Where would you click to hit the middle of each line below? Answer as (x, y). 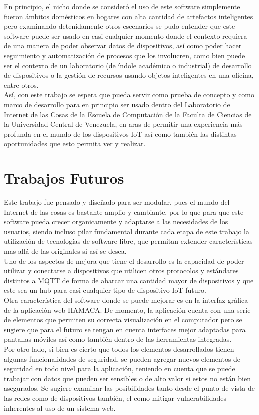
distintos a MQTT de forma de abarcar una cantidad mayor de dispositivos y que (129, 280)
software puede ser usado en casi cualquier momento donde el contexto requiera (126, 36)
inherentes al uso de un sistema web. (60, 408)
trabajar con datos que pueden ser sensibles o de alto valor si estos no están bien (127, 378)
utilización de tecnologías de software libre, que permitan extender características (128, 241)
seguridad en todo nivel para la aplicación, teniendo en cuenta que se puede (120, 369)
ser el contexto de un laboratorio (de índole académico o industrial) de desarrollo (128, 65)
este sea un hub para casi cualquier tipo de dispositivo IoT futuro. (105, 290)
